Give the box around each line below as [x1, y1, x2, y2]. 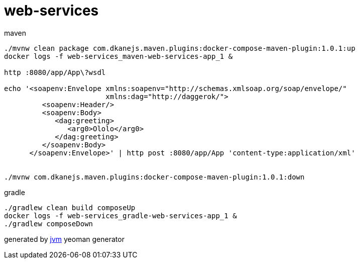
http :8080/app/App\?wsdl [4, 68, 106, 76]
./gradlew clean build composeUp [4, 203, 136, 212]
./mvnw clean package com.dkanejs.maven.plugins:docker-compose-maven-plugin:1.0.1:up [4, 44, 355, 52]
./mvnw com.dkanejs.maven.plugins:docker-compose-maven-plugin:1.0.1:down [4, 172, 305, 181]
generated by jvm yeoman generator [4, 234, 125, 243]
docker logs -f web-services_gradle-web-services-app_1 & [4, 211, 237, 220]
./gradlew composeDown [4, 219, 93, 228]
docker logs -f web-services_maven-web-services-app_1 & [4, 52, 233, 60]
